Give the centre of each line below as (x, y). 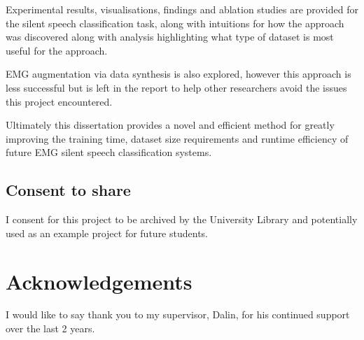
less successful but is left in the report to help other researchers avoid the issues (176, 87)
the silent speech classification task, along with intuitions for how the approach (175, 23)
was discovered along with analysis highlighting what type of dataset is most (170, 37)
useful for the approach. (57, 50)
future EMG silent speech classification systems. (109, 152)
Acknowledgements (99, 281)
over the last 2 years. (50, 328)
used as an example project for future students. (107, 233)
